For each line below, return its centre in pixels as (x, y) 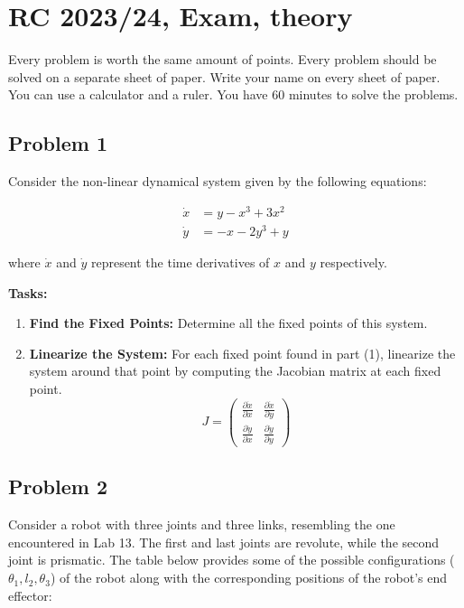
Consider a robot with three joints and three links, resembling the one (202, 524)
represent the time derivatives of (180, 262)
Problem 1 (58, 143)
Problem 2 (58, 486)
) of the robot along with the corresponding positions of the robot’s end (249, 578)
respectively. (353, 262)
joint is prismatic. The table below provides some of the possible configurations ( (232, 560)
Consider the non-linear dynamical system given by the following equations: (218, 181)
